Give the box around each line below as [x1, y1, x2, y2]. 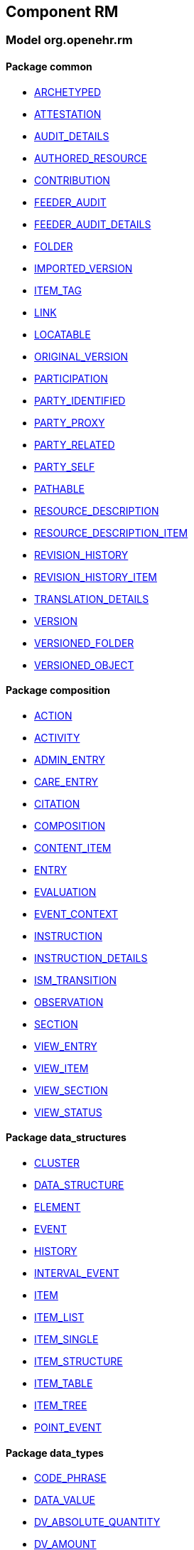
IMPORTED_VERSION [34, 262, 133, 274]
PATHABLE [34, 482, 85, 495]
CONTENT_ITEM [34, 841, 112, 854]
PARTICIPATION [34, 372, 108, 385]
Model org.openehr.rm [6, 33, 133, 48]
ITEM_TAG [34, 284, 82, 296]
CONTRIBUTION [34, 173, 110, 186]
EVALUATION [34, 885, 97, 898]
